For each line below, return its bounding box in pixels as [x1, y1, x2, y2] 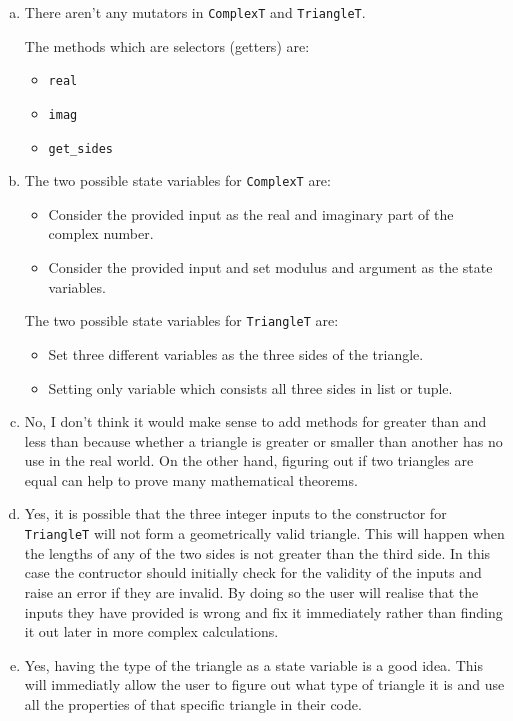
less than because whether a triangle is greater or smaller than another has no [24, 430, 503, 451]
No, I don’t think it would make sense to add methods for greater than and [24, 411, 487, 432]
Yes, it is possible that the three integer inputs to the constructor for [24, 503, 447, 524]
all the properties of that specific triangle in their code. [24, 693, 362, 714]
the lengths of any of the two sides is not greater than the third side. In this [24, 542, 491, 563]
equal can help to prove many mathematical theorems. [24, 469, 358, 490]
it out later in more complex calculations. [24, 621, 279, 642]
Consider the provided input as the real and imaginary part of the [48, 203, 454, 224]
